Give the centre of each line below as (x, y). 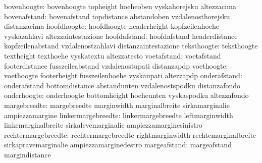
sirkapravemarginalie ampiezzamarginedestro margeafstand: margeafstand (118, 145)
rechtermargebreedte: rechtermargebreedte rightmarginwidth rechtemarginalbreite (130, 134)
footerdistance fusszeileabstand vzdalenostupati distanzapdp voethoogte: (116, 65)
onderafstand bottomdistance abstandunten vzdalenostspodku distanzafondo (122, 85)
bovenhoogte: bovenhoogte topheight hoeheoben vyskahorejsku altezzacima (120, 6)
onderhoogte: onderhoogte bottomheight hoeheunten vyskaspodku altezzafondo (126, 95)
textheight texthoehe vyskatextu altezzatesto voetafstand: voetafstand (113, 55)
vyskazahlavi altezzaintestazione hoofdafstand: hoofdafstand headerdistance (121, 36)
